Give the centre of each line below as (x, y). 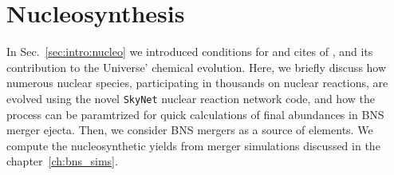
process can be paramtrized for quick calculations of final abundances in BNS (195, 114)
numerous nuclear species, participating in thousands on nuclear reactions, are (197, 83)
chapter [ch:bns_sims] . (62, 161)
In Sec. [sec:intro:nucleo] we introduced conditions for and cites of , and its (190, 52)
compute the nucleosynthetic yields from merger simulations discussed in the (193, 145)
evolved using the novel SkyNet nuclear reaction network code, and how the (191, 98)
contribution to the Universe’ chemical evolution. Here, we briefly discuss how (197, 67)
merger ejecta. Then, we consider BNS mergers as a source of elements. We (190, 130)
